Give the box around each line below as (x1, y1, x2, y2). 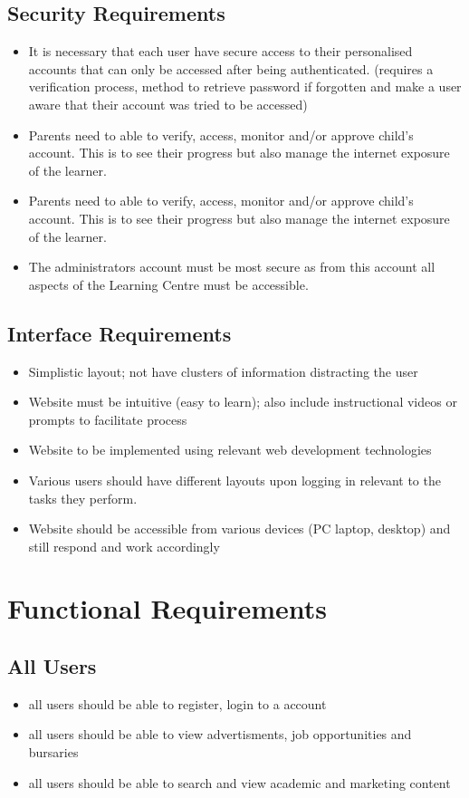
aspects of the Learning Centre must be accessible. (28, 274, 309, 293)
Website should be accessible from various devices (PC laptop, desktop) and (28, 519, 451, 538)
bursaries (28, 743, 79, 762)
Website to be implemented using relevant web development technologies (28, 440, 432, 459)
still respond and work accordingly (28, 536, 220, 555)
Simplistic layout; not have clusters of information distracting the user (28, 361, 418, 380)
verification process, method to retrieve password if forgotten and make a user (28, 77, 462, 96)
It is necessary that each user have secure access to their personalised (28, 42, 413, 61)
